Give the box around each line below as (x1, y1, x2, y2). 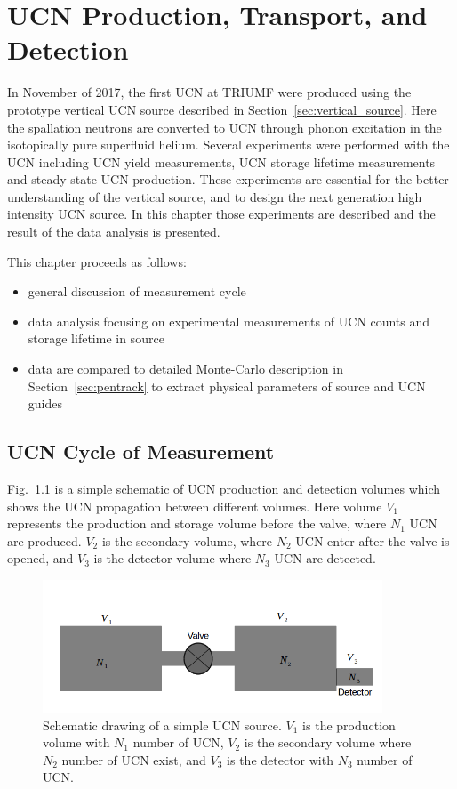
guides (28, 394, 62, 413)
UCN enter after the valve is (295, 531, 450, 550)
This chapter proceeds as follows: (7, 252, 187, 270)
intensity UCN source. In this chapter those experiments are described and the (7, 205, 436, 223)
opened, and (7, 549, 74, 568)
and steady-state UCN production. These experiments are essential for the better (7, 170, 449, 189)
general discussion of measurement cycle (28, 282, 246, 301)
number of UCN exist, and (61, 750, 206, 769)
